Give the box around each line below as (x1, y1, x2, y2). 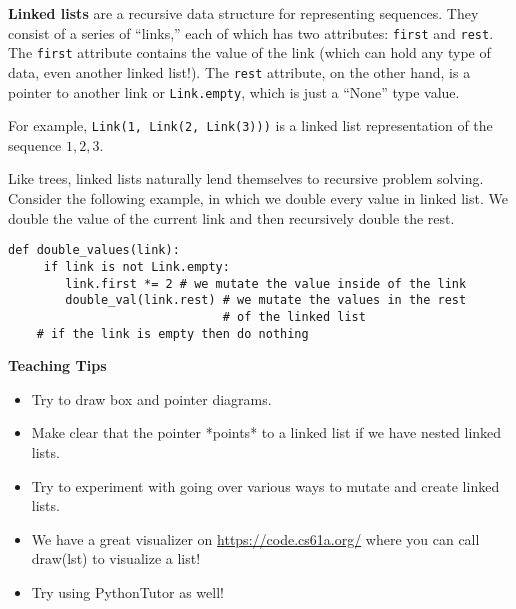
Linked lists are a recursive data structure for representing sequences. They (8, 3, 479, 23)
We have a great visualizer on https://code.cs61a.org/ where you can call (31, 528, 480, 549)
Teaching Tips (8, 355, 107, 376)
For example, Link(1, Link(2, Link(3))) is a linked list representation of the (8, 115, 493, 136)
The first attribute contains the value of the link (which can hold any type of (8, 42, 491, 63)
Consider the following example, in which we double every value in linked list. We (8, 188, 508, 209)
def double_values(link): (8, 243, 180, 258)
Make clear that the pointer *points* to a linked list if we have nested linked (31, 422, 502, 443)
